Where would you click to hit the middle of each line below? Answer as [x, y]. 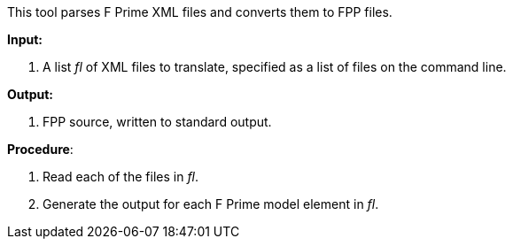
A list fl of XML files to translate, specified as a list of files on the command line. [275, 67]
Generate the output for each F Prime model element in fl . [211, 204]
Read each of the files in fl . [121, 177]
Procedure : [40, 149]
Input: [25, 39]
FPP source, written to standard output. [157, 122]
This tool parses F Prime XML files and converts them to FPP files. [200, 12]
